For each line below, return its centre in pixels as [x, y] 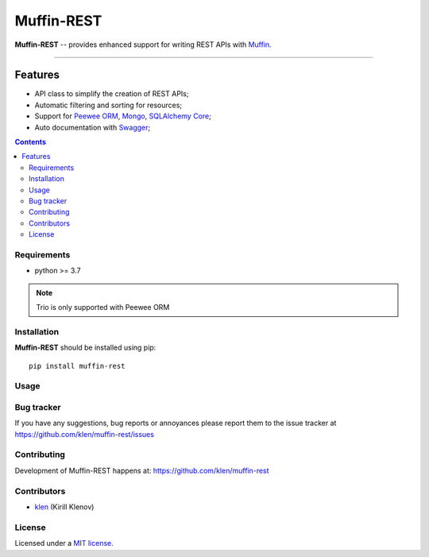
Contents [31, 142]
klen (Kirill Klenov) [64, 507]
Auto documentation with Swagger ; [93, 127]
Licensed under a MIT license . [64, 543]
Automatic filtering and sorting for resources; [108, 105]
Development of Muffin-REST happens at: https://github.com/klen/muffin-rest [142, 470]
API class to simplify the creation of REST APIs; [112, 94]
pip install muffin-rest [77, 366]
